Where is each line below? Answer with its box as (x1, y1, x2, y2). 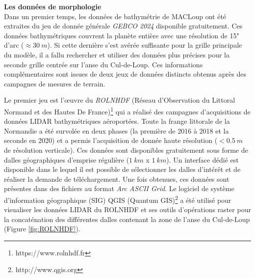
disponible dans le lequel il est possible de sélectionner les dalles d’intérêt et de (4, 164, 241, 174)
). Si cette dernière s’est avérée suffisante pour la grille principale (47, 40, 242, 50)
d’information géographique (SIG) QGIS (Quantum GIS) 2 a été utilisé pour (4, 193, 231, 205)
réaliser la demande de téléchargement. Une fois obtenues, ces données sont (4, 173, 229, 184)
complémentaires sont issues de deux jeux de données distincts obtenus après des (4, 69, 246, 79)
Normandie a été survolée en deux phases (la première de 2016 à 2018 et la (4, 125, 229, 136)
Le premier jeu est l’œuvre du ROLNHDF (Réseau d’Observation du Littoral (4, 95, 235, 105)
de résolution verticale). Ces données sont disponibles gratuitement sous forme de (4, 144, 248, 155)
